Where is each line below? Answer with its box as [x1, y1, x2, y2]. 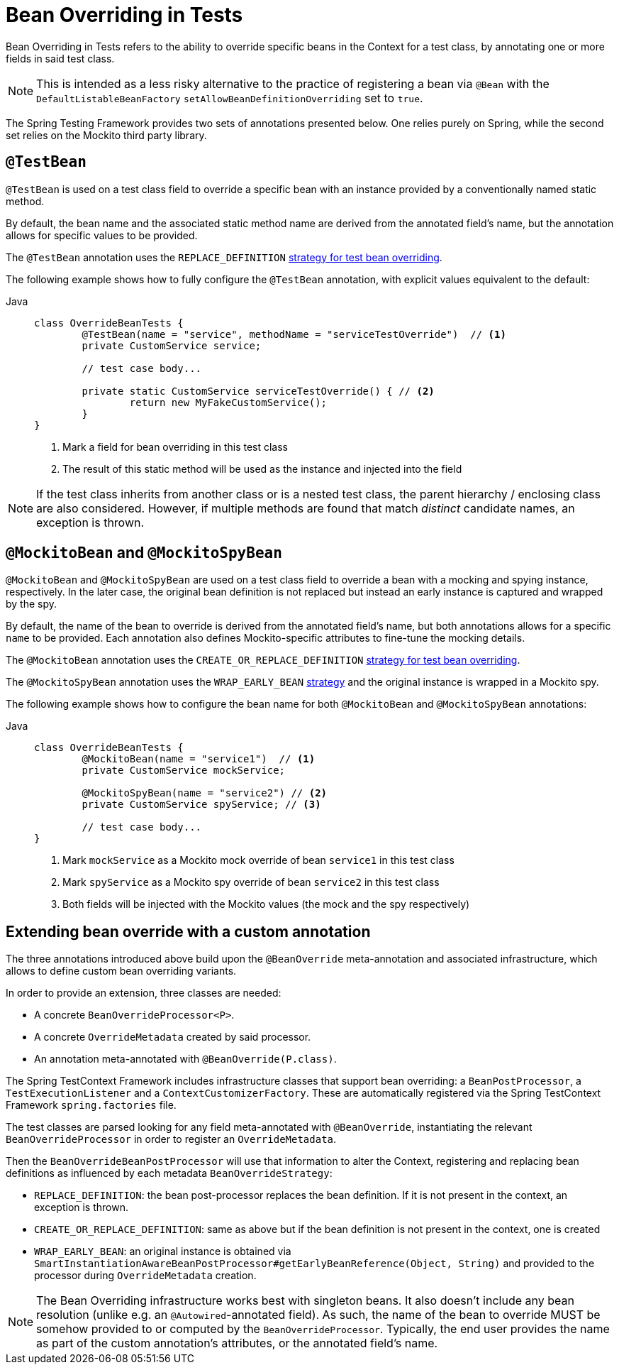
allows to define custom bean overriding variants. [6, 965, 237, 977]
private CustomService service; [82, 339, 262, 351]
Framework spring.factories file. [6, 1099, 177, 1112]
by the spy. [6, 598, 57, 610]
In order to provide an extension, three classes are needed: [6, 987, 281, 999]
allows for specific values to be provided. [6, 229, 198, 241]
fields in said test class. [6, 52, 115, 65]
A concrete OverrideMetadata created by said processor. [34, 1031, 311, 1043]
